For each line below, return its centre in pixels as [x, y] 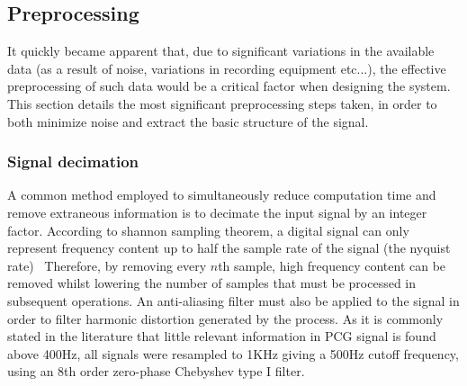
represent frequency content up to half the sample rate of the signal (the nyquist [229, 248]
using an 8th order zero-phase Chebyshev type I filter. [156, 371]
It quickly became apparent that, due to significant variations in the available [221, 51]
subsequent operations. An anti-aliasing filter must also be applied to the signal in [233, 300]
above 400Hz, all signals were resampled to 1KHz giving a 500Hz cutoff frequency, [233, 353]
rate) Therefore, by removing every [107, 265]
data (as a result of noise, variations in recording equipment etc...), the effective [227, 68]
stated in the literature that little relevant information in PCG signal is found [222, 336]
